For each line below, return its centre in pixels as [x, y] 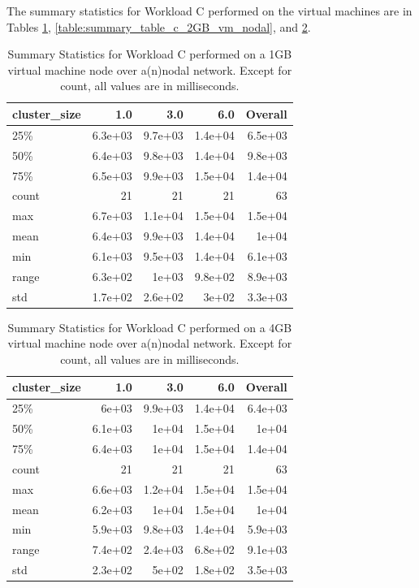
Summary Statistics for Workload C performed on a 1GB [150, 54]
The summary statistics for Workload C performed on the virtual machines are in [209, 11]
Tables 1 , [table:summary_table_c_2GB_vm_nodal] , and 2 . [159, 26]
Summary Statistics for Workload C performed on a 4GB [150, 327]
